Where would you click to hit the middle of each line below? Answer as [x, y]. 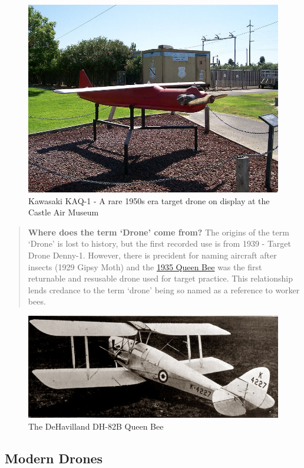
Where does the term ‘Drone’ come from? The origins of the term [158, 232]
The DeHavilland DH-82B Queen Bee [96, 426]
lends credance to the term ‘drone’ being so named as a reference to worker [164, 289]
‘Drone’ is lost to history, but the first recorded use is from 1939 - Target [159, 243]
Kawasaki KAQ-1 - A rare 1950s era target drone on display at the [149, 200]
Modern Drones [54, 458]
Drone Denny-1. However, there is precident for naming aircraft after [152, 255]
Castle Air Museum [64, 212]
